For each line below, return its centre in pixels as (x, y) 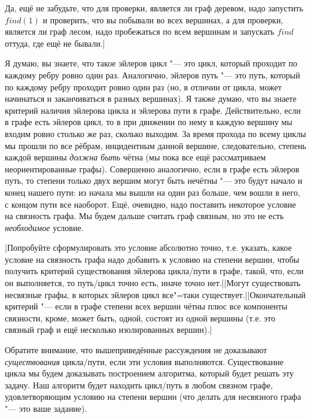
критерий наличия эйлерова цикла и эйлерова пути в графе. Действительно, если (153, 110)
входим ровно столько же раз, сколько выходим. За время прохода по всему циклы (155, 133)
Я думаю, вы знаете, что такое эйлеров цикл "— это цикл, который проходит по (151, 63)
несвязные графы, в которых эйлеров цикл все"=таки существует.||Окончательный (155, 294)
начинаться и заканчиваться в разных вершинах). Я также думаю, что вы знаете (151, 98)
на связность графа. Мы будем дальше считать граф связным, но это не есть (144, 216)
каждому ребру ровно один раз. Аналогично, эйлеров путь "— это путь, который (153, 75)
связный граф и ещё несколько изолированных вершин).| (109, 330)
